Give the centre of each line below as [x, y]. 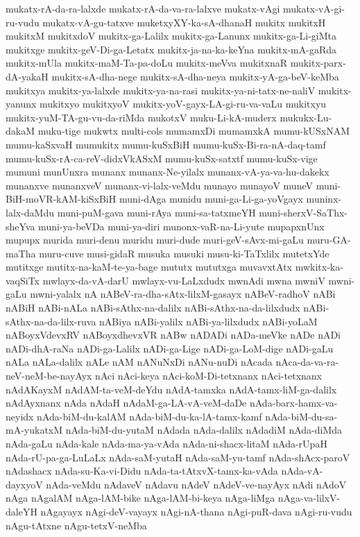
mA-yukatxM [34, 430]
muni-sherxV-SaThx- [303, 212]
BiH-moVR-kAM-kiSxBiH [61, 199]
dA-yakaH [27, 76]
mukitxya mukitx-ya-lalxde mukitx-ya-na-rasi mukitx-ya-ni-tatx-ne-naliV [161, 90]
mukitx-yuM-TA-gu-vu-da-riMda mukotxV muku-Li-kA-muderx [141, 117]
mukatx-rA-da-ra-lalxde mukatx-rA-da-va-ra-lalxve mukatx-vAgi [143, 8]
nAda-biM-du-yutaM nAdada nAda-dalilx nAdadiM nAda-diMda [204, 430]
